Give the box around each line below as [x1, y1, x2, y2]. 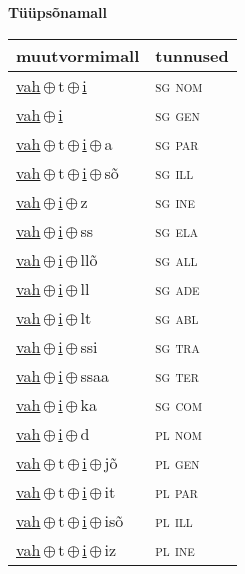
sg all [155, 247, 198, 271]
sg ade [155, 276, 200, 300]
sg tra [155, 334, 200, 358]
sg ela [155, 218, 199, 242]
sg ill [155, 160, 194, 184]
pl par [155, 479, 198, 503]
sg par [155, 131, 199, 155]
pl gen [155, 450, 200, 474]
